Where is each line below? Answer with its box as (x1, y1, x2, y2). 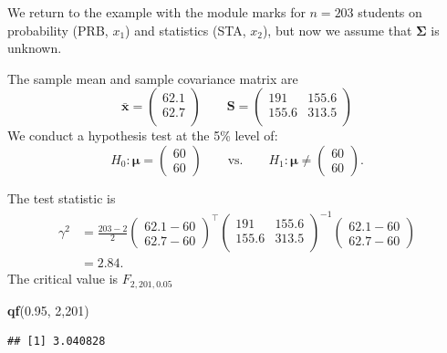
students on (358, 3, 422, 21)
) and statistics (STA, (125, 20, 246, 39)
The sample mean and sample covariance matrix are (7, 68, 298, 88)
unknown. (7, 38, 62, 57)
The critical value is (7, 269, 119, 288)
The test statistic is (7, 188, 116, 207)
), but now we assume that (262, 20, 412, 39)
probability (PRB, (7, 20, 109, 39)
